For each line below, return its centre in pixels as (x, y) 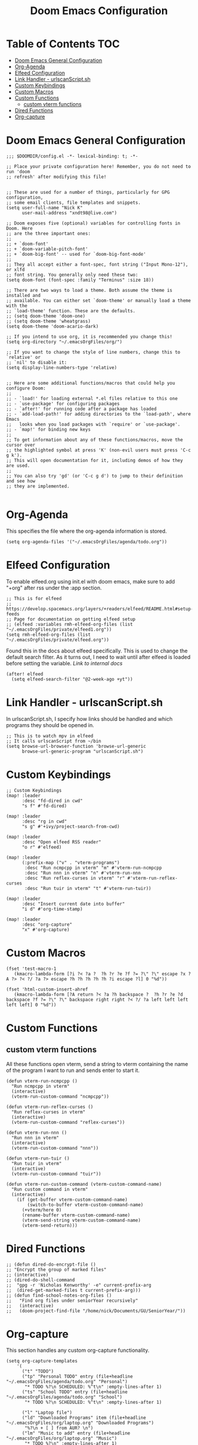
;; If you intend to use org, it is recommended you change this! (89, 336)
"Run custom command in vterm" (50, 1189)
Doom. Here (19, 228)
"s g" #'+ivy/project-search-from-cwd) (70, 826)
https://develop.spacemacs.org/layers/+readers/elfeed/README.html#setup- (100, 609)
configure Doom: (26, 388)
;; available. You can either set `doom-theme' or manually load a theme (99, 301)
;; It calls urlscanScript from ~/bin (54, 741)
